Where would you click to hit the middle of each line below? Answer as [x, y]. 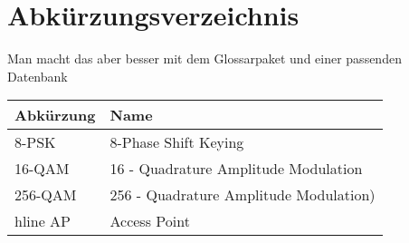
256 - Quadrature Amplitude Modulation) [243, 195]
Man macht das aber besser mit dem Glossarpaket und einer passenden [204, 58]
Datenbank [38, 76]
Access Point [150, 221]
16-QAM [42, 169]
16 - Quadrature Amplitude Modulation [236, 169]
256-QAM [46, 195]
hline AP [43, 221]
